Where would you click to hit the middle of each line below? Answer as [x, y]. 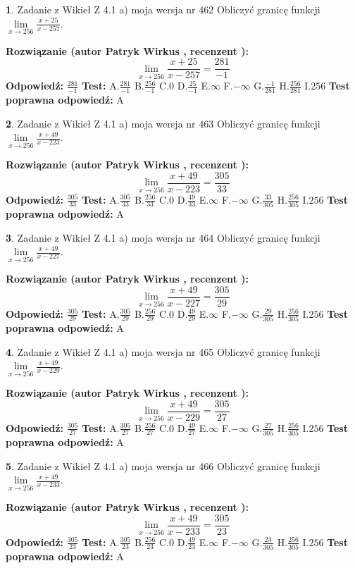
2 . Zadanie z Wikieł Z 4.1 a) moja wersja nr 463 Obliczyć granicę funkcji [163, 123]
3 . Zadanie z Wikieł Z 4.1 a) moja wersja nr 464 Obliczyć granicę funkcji [163, 237]
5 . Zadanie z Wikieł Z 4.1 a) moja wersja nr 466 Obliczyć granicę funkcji [163, 465]
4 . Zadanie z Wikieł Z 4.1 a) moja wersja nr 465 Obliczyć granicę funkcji [163, 351]
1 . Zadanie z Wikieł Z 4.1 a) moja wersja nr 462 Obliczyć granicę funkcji [163, 9]
